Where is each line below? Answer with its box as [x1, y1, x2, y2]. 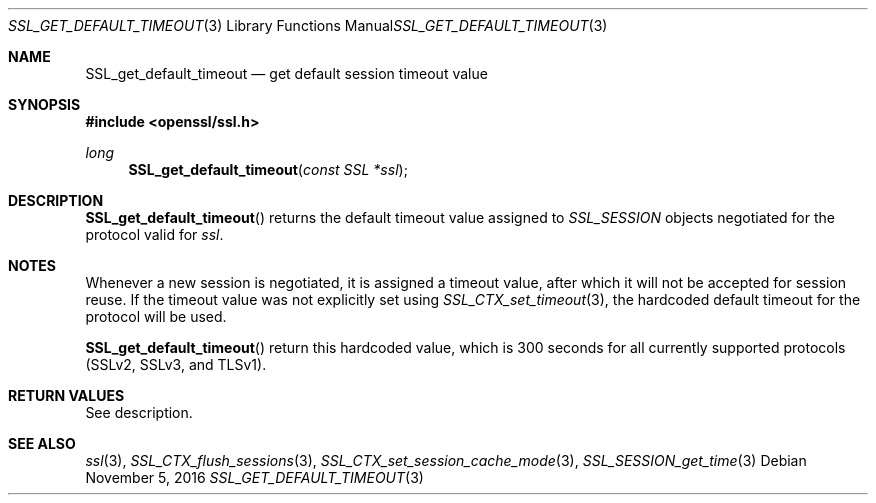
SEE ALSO [8, 435, 76, 452]
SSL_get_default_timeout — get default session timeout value [85, 65, 488, 82]
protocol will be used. [85, 308, 227, 325]
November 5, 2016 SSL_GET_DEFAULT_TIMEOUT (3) [85, 469, 424, 486]
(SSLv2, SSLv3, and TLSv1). [85, 356, 267, 373]
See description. [85, 404, 193, 421]
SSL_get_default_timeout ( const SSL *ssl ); [128, 161, 408, 178]
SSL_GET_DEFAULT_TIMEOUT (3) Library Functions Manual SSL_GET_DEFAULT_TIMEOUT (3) [8, 17, 608, 34]
